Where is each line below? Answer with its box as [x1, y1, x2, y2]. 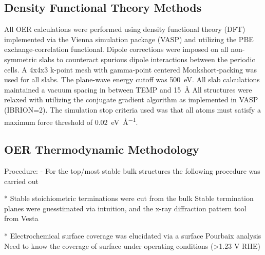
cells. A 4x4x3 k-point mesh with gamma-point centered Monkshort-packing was [4, 64, 257, 75]
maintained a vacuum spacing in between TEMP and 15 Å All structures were [4, 84, 252, 95]
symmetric [4, 53, 37, 64]
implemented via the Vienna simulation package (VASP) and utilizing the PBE [4, 33, 254, 44]
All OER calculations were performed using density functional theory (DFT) [4, 24, 245, 34]
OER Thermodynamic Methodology [4, 141, 199, 157]
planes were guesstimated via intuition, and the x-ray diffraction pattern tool [4, 203, 247, 213]
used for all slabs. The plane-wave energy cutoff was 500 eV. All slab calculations [4, 74, 260, 85]
